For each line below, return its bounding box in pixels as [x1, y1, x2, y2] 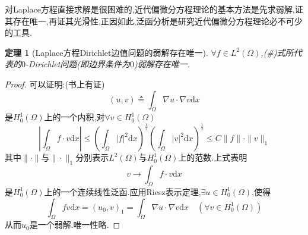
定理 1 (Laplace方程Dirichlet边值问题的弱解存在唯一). [5, 46, 208, 58]
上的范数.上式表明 [178, 151, 247, 164]
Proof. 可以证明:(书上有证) [5, 77, 105, 90]
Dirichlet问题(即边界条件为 [28, 58, 131, 70]
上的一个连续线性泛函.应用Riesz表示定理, [44, 185, 201, 198]
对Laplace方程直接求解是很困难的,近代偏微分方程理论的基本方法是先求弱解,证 [5, 3, 303, 15]
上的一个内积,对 [44, 111, 105, 123]
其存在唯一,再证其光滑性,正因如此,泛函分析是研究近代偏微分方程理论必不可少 [5, 14, 303, 27]
